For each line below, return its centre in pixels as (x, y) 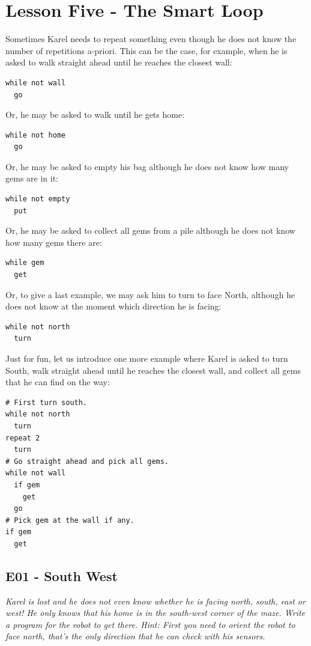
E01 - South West (62, 575)
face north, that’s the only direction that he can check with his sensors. (135, 636)
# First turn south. (47, 402)
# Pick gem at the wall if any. (70, 520)
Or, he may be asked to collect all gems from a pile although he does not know (150, 230)
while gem (25, 263)
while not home (36, 135)
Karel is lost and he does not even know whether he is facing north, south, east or (155, 601)
